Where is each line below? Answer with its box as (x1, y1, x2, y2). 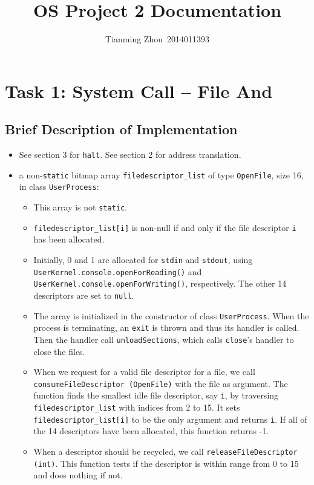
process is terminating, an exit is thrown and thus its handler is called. (33, 321, 299, 334)
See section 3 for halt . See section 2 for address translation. (19, 148, 241, 161)
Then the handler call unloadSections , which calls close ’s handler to (33, 333, 294, 345)
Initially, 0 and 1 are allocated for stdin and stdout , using (33, 253, 253, 265)
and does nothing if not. (33, 469, 123, 481)
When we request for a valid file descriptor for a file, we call (33, 365, 255, 378)
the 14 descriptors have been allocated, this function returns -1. (33, 425, 269, 437)
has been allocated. (33, 233, 105, 246)
